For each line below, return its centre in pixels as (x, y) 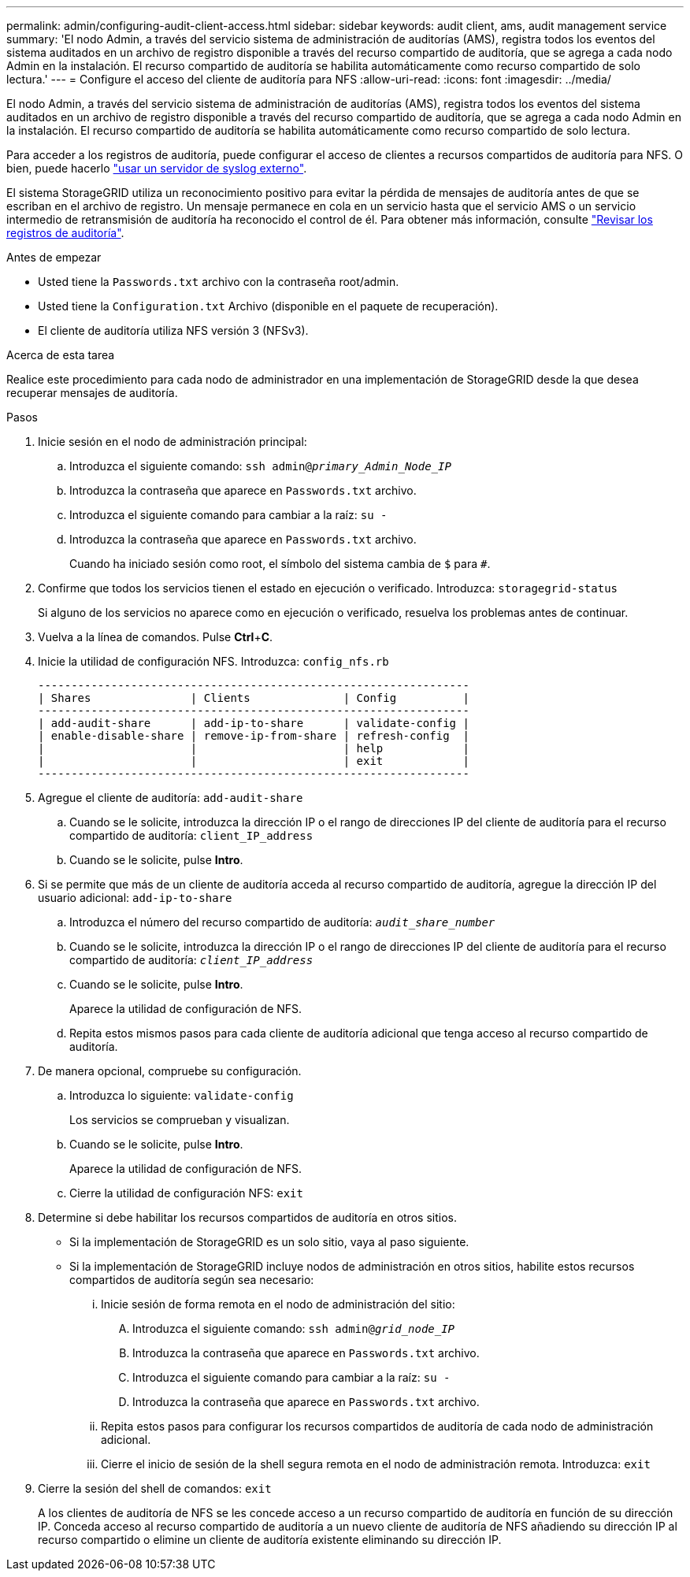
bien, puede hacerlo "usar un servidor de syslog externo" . (157, 168)
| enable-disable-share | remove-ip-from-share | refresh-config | (254, 736)
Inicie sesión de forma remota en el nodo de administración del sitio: (278, 1304)
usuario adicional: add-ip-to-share (135, 898)
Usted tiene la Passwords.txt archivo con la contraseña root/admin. (219, 282)
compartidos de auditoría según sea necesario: (192, 1280)
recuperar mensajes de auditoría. (92, 393)
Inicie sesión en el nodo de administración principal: (172, 442)
